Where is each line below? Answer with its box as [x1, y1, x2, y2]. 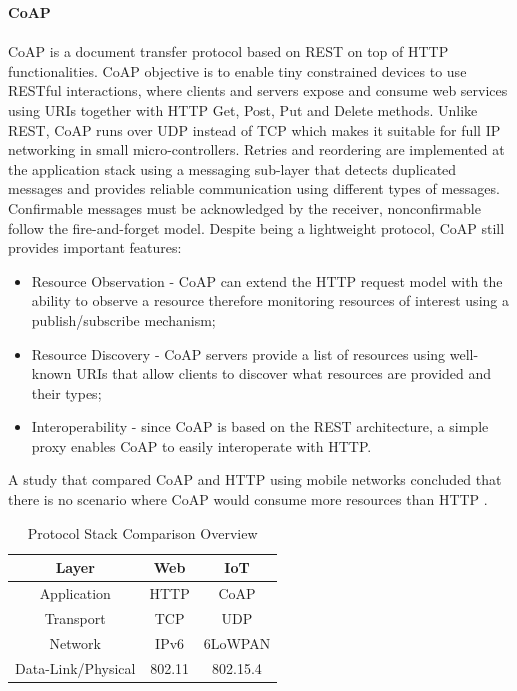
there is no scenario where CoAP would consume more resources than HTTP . [8, 489, 488, 510]
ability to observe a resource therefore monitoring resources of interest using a [31, 290, 509, 311]
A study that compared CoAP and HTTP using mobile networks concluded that [8, 469, 502, 490]
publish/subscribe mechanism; [31, 309, 216, 330]
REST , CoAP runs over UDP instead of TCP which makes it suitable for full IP [8, 119, 501, 140]
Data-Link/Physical [15, 657, 136, 678]
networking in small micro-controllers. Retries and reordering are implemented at [8, 139, 505, 160]
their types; [31, 382, 102, 403]
